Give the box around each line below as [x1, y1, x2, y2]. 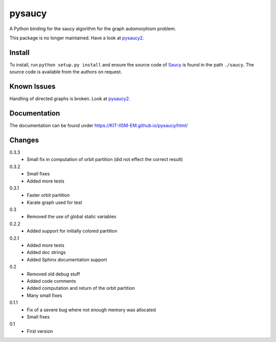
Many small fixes [27, 292, 62, 299]
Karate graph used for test [27, 199, 82, 206]
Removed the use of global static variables [27, 214, 117, 220]
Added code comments [27, 278, 76, 284]
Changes [9, 135, 39, 144]
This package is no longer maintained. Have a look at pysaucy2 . [9, 35, 144, 41]
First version [27, 328, 53, 334]
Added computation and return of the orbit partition [27, 285, 135, 291]
